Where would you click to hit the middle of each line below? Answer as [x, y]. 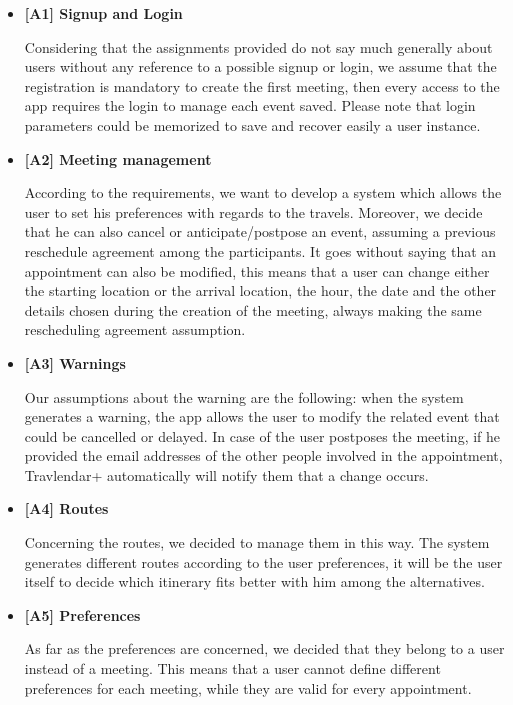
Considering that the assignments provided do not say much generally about [258, 46]
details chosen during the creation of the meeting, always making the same [253, 309]
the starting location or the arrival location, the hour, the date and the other [260, 290]
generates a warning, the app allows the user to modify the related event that [262, 416]
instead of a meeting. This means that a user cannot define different [232, 668]
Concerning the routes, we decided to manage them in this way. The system [257, 542]
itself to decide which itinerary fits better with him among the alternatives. [254, 581]
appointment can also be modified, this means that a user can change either [257, 270]
